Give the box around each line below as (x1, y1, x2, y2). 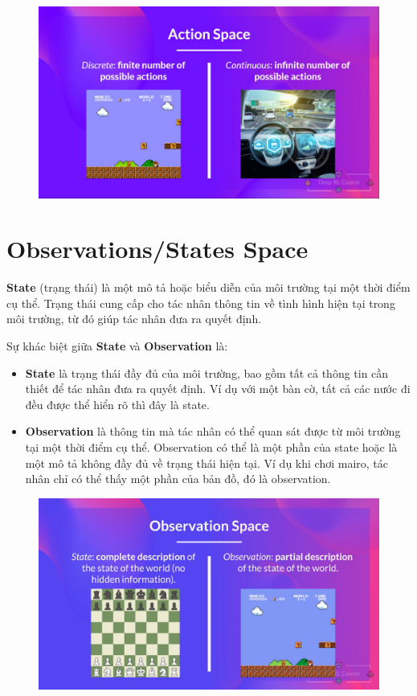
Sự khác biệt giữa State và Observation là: (6, 338, 228, 354)
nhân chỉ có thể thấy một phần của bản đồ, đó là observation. (25, 470, 331, 487)
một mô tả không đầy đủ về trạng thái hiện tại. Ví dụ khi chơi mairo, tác (25, 454, 389, 471)
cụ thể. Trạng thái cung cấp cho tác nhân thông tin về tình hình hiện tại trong (6, 294, 395, 311)
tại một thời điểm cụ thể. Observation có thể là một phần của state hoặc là (25, 438, 398, 455)
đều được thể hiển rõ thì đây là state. (25, 395, 210, 412)
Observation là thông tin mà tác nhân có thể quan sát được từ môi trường (25, 423, 401, 440)
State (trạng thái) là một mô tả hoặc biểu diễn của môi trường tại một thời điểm (6, 279, 411, 296)
